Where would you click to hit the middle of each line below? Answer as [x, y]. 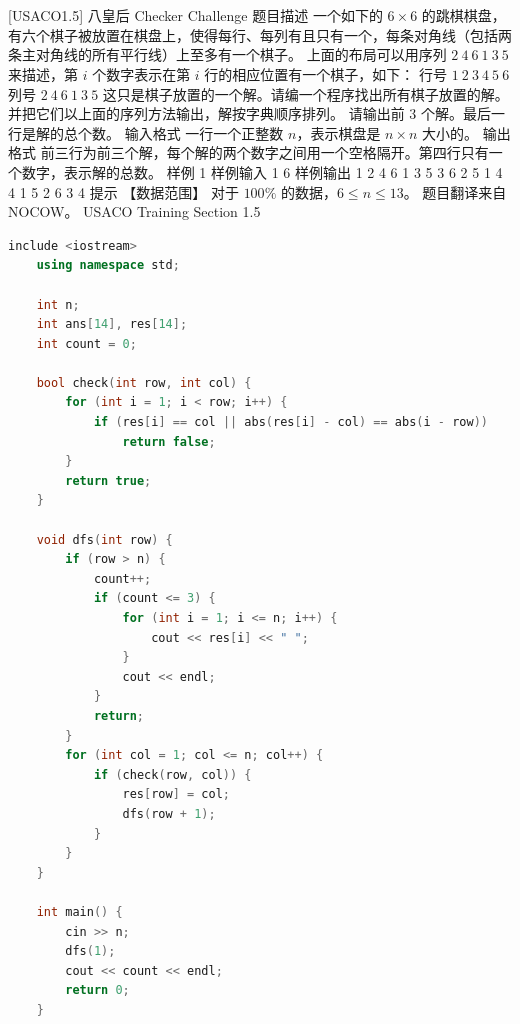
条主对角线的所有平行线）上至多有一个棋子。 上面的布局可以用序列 [227, 54]
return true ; [108, 480]
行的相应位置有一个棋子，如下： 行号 [326, 73]
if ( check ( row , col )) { [172, 774]
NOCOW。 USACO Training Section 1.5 [134, 211]
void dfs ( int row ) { [104, 539]
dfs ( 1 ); [90, 951]
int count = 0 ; [86, 343]
